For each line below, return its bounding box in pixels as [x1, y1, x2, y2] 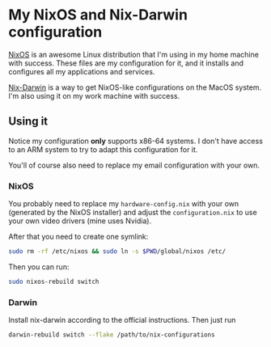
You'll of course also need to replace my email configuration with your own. [8, 160, 260, 170]
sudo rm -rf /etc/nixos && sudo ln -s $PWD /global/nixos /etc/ [8, 248, 227, 256]
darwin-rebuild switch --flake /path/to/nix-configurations [8, 331, 216, 339]
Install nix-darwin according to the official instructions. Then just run [8, 315, 236, 325]
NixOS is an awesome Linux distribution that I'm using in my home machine [8, 49, 259, 59]
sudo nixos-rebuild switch [8, 277, 100, 286]
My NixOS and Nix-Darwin [8, 6, 188, 24]
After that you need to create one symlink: [8, 232, 149, 242]
